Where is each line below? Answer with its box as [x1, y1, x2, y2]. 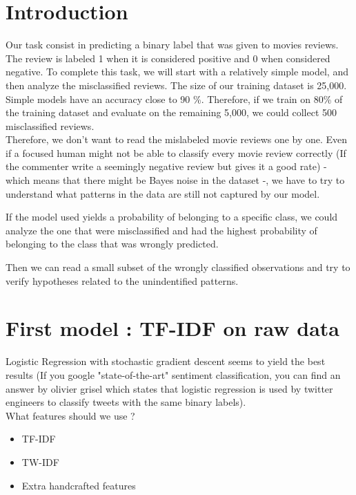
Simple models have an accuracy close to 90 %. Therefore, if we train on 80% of [6, 91, 343, 106]
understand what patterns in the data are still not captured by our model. [6, 186, 320, 200]
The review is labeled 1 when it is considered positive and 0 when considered [6, 50, 330, 65]
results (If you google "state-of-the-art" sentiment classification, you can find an [6, 367, 341, 382]
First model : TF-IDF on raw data [6, 314, 339, 342]
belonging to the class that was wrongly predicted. [6, 236, 219, 251]
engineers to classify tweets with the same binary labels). [6, 395, 246, 409]
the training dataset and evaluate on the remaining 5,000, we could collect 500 [6, 105, 337, 120]
